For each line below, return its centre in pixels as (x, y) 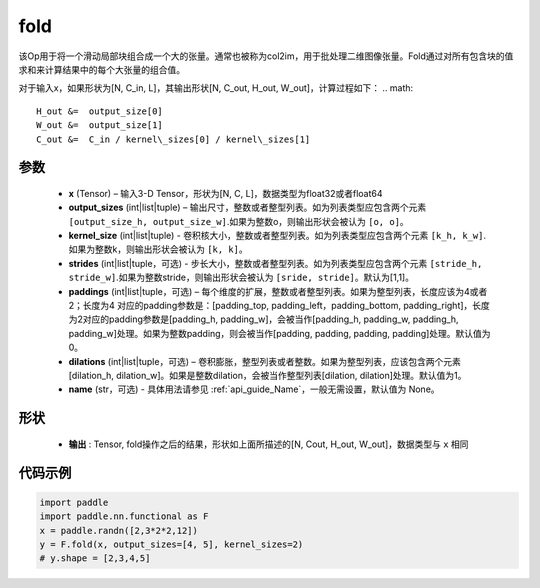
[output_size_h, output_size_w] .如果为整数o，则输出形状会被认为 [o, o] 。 (238, 221)
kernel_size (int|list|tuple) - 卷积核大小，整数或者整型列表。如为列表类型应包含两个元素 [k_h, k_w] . (277, 236)
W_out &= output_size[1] (100, 125)
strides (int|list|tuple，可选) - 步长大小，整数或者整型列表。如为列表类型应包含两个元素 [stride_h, (275, 263)
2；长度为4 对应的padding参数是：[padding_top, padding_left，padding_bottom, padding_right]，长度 (279, 306)
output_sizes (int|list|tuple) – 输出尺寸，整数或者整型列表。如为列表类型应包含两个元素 (247, 207)
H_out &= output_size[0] (100, 111)
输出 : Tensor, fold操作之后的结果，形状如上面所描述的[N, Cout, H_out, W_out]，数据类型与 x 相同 (268, 444)
